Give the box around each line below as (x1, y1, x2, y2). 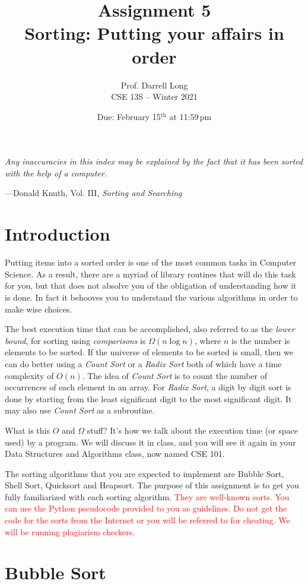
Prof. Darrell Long (120, 78, 188, 91)
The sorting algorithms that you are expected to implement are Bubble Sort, (5, 467, 284, 479)
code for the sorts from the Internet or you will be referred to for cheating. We (5, 514, 290, 526)
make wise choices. (5, 302, 72, 315)
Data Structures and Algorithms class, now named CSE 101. (5, 447, 225, 460)
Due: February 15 (97, 110, 161, 122)
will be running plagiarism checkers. (5, 525, 135, 538)
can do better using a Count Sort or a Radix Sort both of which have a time (5, 357, 282, 370)
